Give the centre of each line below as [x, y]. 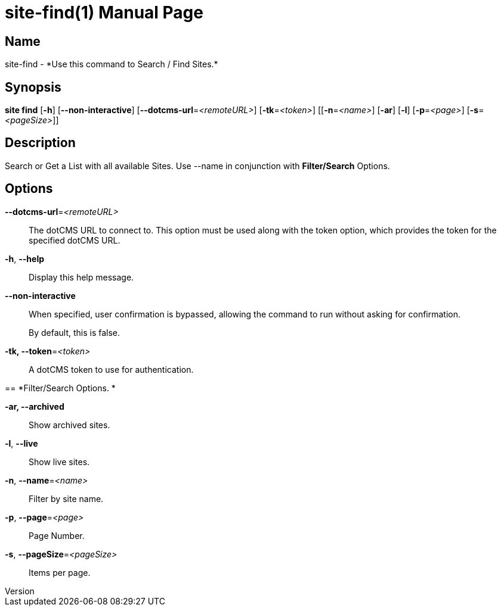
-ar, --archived [35, 406]
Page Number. [57, 535]
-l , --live [21, 443]
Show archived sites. [69, 425]
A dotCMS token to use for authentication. [111, 369]
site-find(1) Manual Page [104, 13]
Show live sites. [59, 462]
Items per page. [60, 572]
